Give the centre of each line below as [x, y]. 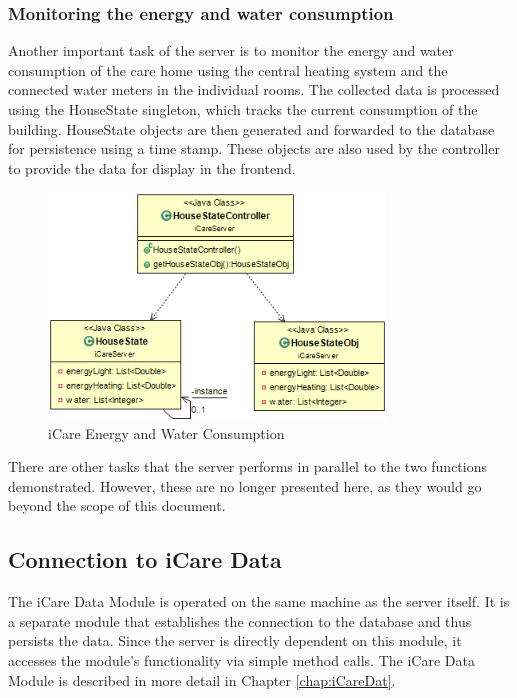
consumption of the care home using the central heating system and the [228, 69]
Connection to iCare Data [145, 559]
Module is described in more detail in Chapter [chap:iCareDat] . [202, 679]
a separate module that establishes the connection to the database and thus [240, 620]
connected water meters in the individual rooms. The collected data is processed [254, 89]
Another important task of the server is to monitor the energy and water [231, 50]
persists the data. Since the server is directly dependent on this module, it [235, 640]
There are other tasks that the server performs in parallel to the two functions [248, 466]
